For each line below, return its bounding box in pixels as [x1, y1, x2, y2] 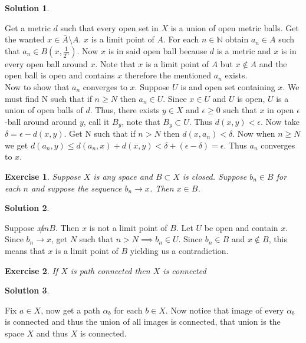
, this [268, 233, 287, 245]
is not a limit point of [89, 221, 167, 233]
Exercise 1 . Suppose [5, 170, 81, 182]
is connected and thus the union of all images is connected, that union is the [5, 315, 281, 328]
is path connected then [70, 264, 150, 276]
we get [5, 138, 28, 151]
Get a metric [5, 21, 51, 34]
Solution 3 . [5, 284, 50, 296]
